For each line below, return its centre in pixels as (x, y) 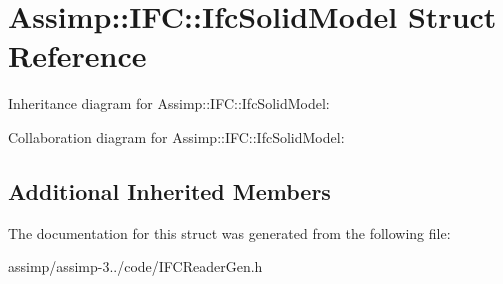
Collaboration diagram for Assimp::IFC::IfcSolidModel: (176, 136)
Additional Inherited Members (169, 190)
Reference (77, 55)
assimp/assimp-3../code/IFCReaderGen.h (135, 266)
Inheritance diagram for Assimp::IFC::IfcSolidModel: (169, 103)
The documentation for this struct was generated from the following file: (229, 232)
